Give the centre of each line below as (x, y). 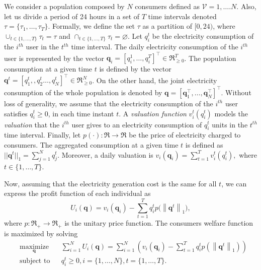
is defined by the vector (135, 69)
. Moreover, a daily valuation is (105, 154)
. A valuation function (153, 113)
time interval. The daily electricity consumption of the (155, 47)
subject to (35, 261)
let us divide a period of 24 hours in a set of (72, 16)
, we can (234, 183)
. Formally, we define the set (91, 26)
